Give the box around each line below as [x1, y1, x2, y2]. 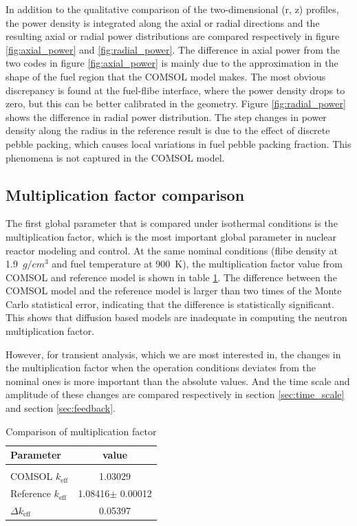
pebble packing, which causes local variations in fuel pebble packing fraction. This [6, 136, 351, 151]
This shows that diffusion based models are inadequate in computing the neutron [6, 310, 347, 325]
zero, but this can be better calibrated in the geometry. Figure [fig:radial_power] [6, 96, 346, 111]
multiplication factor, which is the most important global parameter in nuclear [6, 229, 337, 243]
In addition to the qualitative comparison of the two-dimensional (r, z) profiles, [6, 2, 339, 16]
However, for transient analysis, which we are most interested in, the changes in [6, 347, 341, 361]
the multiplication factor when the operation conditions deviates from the [6, 360, 316, 375]
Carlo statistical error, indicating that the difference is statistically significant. [6, 296, 334, 311]
